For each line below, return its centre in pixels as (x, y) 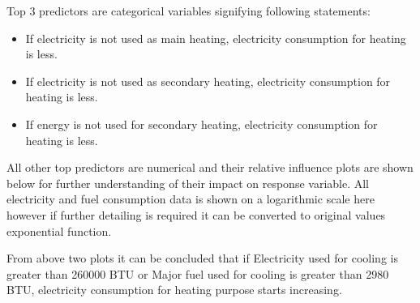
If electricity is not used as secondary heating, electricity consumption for (208, 81)
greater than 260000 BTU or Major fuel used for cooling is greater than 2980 (198, 273)
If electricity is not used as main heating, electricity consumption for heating (216, 38)
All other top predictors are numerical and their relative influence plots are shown (210, 167)
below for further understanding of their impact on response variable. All (188, 183)
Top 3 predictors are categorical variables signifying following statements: (189, 11)
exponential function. (59, 230)
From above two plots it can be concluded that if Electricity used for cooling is (202, 258)
